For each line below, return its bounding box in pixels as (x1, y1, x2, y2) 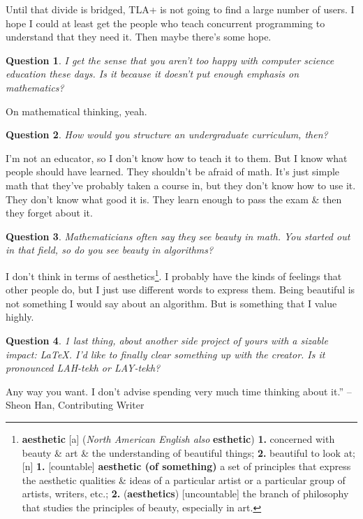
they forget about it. (6, 205, 93, 220)
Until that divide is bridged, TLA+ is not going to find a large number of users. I (6, 2, 355, 16)
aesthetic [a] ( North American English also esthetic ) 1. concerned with (22, 431, 335, 446)
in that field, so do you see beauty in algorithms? (6, 242, 214, 257)
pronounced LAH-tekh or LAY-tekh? (6, 360, 161, 375)
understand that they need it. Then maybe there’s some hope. (6, 29, 272, 44)
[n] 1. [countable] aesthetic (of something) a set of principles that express (22, 459, 351, 474)
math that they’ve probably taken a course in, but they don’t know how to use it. (6, 177, 356, 192)
